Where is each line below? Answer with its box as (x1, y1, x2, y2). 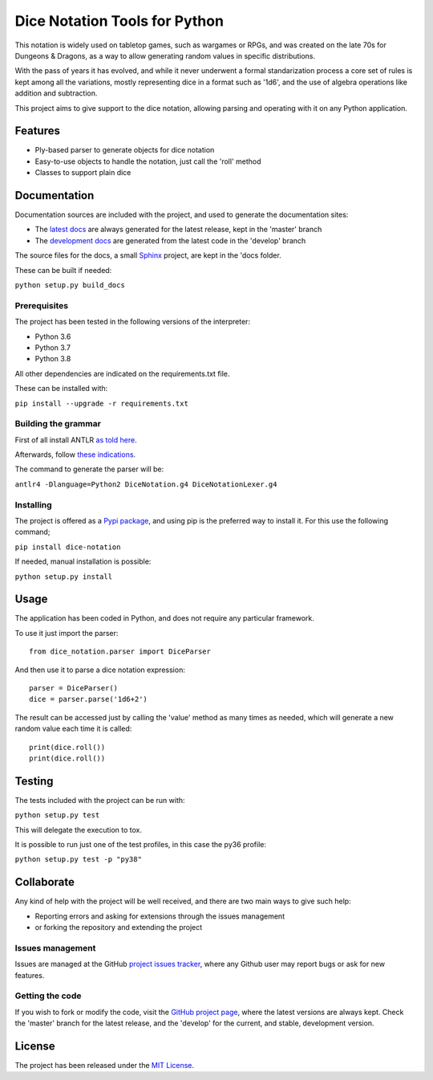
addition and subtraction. (14, 88, 98, 98)
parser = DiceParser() (29, 683, 119, 693)
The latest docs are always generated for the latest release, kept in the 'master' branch (34, 225, 322, 234)
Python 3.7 (34, 342, 71, 353)
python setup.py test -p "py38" (14, 855, 142, 864)
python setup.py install (14, 572, 112, 581)
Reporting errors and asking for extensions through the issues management (34, 911, 285, 921)
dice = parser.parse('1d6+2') (29, 695, 148, 704)
